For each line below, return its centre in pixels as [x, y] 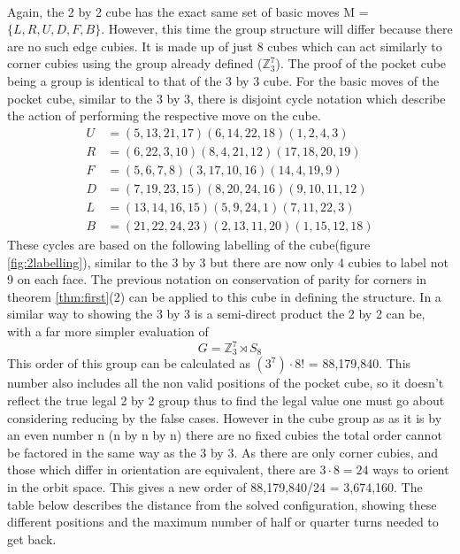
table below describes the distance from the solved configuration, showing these [222, 504]
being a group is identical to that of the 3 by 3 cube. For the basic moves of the [223, 80]
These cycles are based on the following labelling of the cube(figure [189, 244]
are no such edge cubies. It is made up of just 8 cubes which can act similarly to [225, 46]
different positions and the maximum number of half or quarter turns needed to [223, 522]
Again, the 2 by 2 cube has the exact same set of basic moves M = [188, 11]
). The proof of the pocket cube [361, 63]
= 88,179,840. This [360, 363]
